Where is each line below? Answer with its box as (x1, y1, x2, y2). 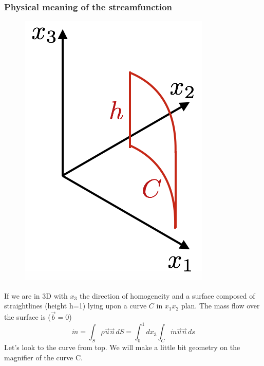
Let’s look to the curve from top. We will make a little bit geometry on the (4, 342, 240, 353)
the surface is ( (4, 312, 51, 322)
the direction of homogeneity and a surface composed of (79, 290, 255, 301)
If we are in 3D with (4, 290, 68, 301)
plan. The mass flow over (181, 300, 260, 311)
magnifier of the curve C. (4, 352, 83, 362)
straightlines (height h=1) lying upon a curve (4, 300, 147, 311)
